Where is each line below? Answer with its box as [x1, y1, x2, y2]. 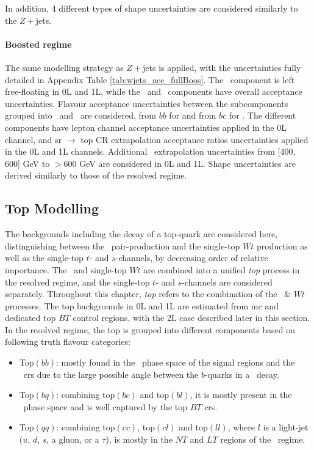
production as [256, 239, 308, 252]
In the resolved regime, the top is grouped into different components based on [5, 323, 296, 336]
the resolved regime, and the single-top [5, 275, 150, 288]
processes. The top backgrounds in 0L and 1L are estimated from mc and [5, 299, 279, 312]
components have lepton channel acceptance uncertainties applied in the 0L [5, 120, 287, 133]
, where [227, 421, 255, 433]
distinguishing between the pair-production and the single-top [5, 239, 240, 252]
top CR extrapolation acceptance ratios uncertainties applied [80, 133, 309, 146]
